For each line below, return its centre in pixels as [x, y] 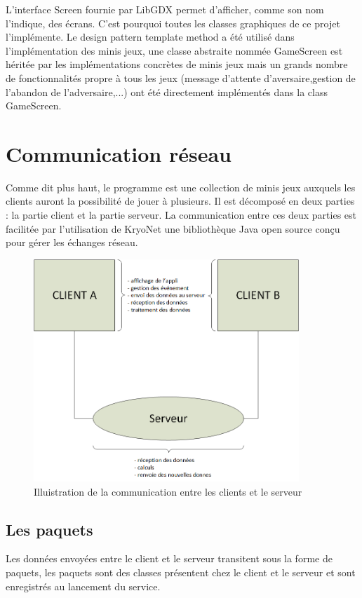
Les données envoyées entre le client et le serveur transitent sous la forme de [169, 558]
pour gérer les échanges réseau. [72, 242]
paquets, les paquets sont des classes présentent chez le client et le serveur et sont [181, 572]
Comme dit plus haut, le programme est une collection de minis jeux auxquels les [181, 187]
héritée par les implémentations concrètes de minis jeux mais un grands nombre [177, 64]
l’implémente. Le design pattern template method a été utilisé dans [150, 37]
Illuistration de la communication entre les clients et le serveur [168, 491]
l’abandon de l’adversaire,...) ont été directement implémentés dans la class [167, 91]
